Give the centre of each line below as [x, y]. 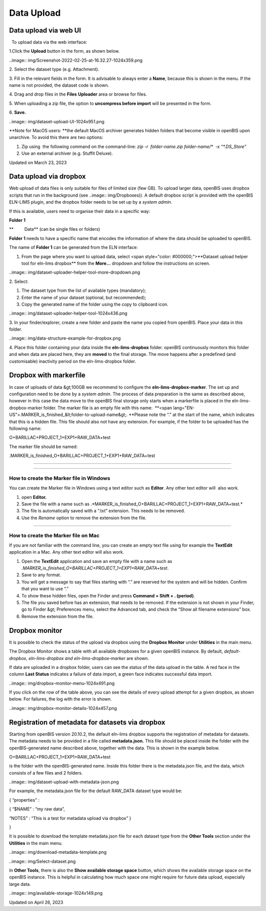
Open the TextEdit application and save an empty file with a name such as [97, 561]
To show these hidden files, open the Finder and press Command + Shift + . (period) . [108, 596]
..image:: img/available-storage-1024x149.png [56, 893]
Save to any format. [41, 575]
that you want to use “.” [45, 589]
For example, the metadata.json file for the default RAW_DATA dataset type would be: [96, 791]
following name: [25, 428]
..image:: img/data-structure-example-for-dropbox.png [65, 338]
